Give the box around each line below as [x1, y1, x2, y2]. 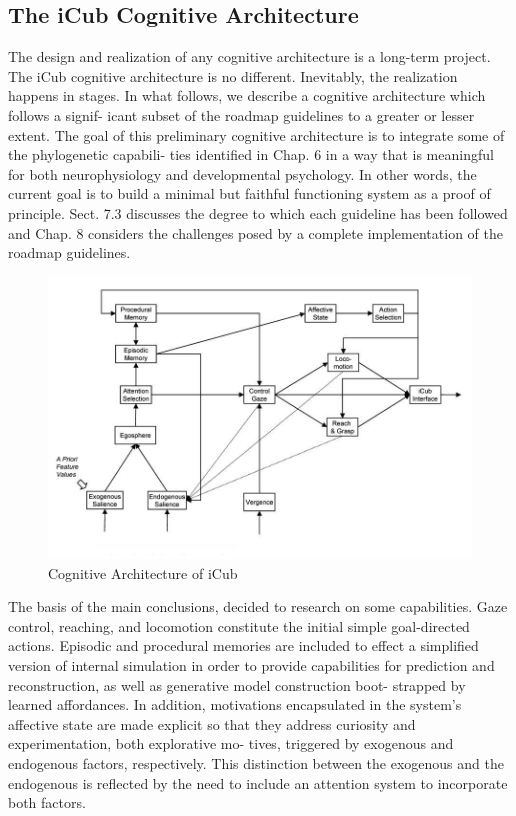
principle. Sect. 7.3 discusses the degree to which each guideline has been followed [8, 202, 508, 223]
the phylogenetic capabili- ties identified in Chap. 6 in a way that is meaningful [8, 144, 494, 165]
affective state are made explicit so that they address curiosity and [8, 713, 416, 734]
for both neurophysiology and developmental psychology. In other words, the [8, 163, 477, 184]
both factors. [8, 792, 86, 813]
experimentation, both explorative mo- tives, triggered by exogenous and [8, 733, 454, 754]
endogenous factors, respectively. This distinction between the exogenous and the [8, 753, 504, 774]
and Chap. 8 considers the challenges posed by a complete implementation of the [8, 222, 503, 243]
